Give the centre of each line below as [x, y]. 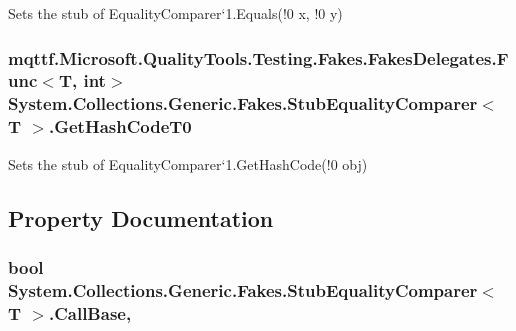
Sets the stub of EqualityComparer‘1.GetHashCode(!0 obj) [188, 163]
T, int [82, 80]
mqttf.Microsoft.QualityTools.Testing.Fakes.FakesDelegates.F [258, 57]
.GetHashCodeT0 [120, 126]
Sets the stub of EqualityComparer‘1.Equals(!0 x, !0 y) [175, 13]
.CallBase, [90, 312]
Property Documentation [141, 217]
